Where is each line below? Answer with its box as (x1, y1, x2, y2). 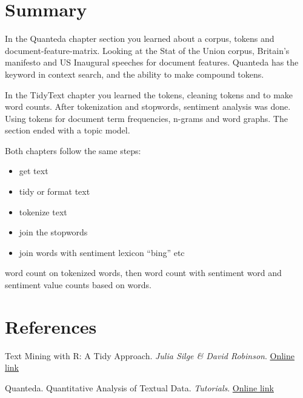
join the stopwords (19, 226, 88, 238)
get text (19, 164, 48, 177)
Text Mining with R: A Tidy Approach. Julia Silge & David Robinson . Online (5, 349, 295, 362)
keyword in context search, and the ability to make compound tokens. (5, 67, 264, 80)
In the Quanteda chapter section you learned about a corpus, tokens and (5, 32, 275, 45)
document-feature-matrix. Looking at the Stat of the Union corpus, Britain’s (5, 44, 290, 56)
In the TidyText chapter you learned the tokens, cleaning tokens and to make (5, 88, 293, 101)
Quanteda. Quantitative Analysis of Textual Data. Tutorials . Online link (5, 381, 274, 394)
